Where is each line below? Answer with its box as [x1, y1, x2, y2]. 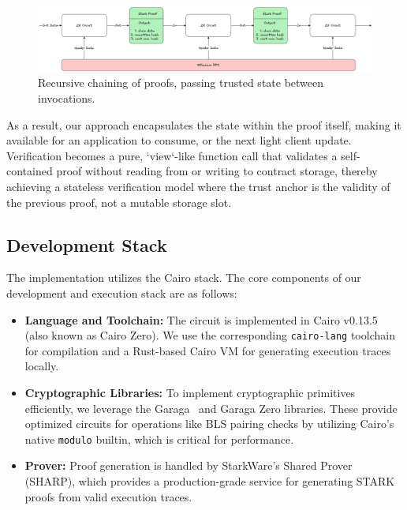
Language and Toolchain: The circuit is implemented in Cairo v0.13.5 [24, 311, 378, 328]
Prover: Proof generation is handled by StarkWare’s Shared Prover [24, 457, 353, 474]
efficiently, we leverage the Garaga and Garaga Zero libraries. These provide [24, 399, 398, 416]
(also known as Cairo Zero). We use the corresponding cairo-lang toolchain [24, 327, 395, 343]
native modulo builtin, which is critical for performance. [24, 430, 294, 447]
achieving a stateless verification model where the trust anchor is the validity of [6, 178, 390, 194]
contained [6, 163, 53, 179]
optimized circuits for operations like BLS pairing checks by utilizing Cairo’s [24, 415, 394, 432]
